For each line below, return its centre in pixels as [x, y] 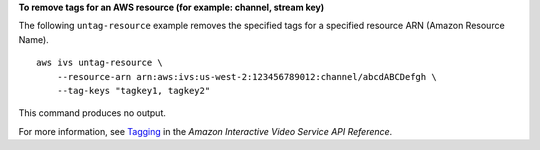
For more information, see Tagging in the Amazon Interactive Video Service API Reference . [205, 131]
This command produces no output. [92, 113]
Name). [33, 39]
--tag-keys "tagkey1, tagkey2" [133, 90]
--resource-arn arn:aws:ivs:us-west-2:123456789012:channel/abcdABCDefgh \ [246, 76]
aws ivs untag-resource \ [100, 63]
